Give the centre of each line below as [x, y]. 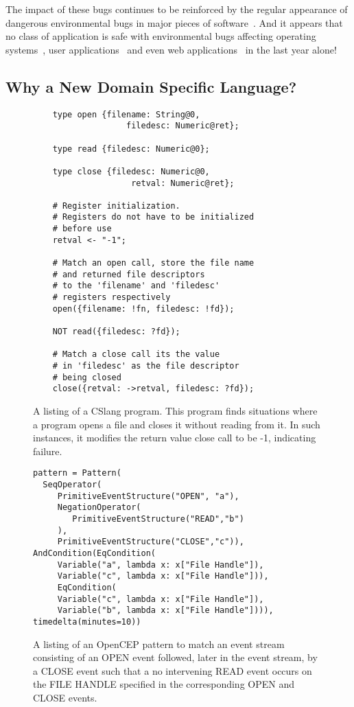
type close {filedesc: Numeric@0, [131, 171]
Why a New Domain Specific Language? [151, 86]
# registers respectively [111, 298]
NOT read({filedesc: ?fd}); [116, 332]
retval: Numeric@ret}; [183, 183]
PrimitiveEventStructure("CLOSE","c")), [151, 542]
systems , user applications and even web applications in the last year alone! [171, 49]
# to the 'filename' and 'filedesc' [136, 286]
